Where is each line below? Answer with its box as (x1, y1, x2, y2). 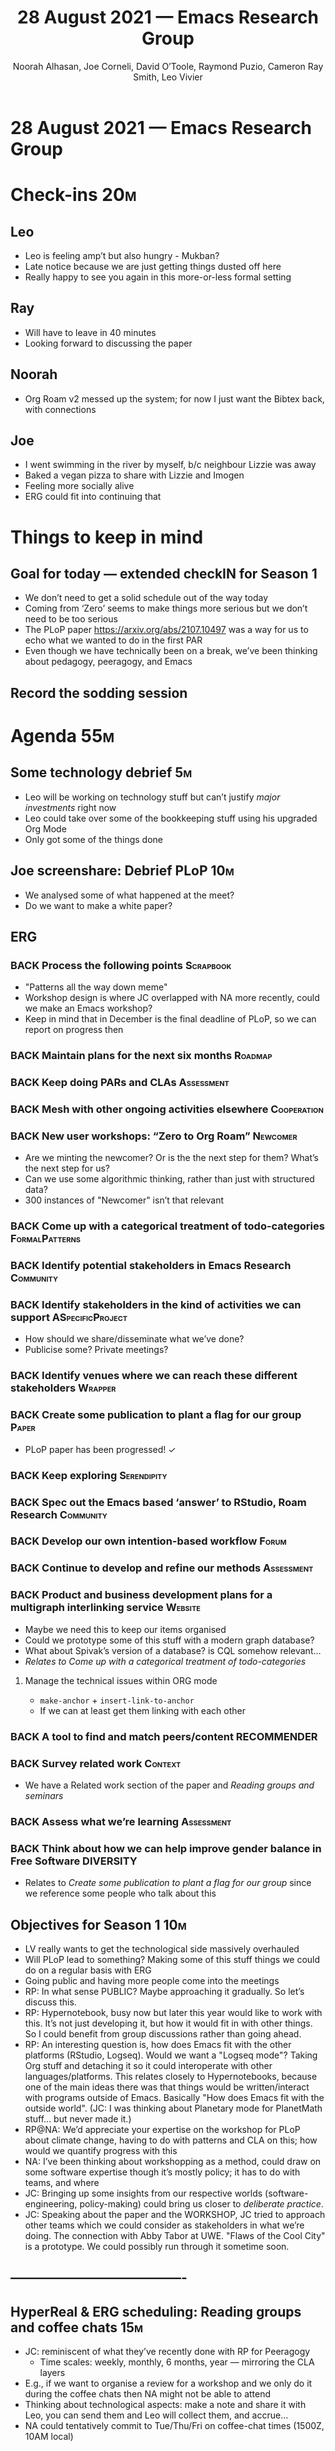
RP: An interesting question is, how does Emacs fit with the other (24, 2038, 292, 2050)
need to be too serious (24, 613, 118, 625)
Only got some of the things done (24, 833, 163, 845)
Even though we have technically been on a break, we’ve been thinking (24, 645, 318, 657)
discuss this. (24, 1996, 77, 2008)
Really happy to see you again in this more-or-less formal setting (24, 271, 292, 283)
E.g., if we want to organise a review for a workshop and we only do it (24, 2377, 313, 2390)
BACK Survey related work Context (10, 1756, 182, 1770)
